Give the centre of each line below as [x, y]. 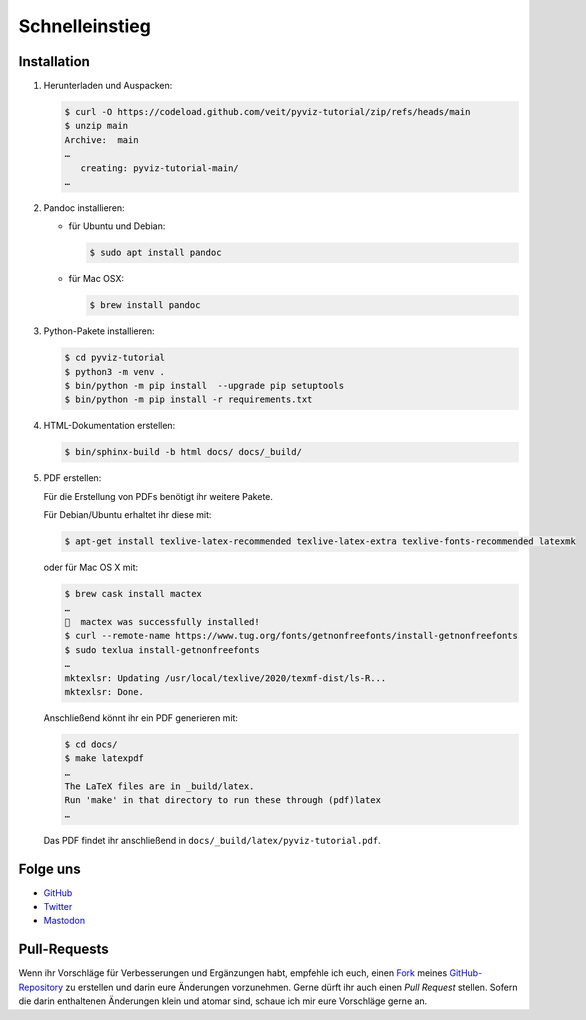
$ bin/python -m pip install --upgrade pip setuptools [204, 386]
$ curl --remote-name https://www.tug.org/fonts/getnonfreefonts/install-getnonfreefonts [291, 636]
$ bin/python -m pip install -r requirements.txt [188, 399]
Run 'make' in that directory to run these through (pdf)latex [223, 800]
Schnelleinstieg [85, 26]
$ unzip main [96, 126]
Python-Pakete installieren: [99, 331]
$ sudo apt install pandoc [155, 253]
